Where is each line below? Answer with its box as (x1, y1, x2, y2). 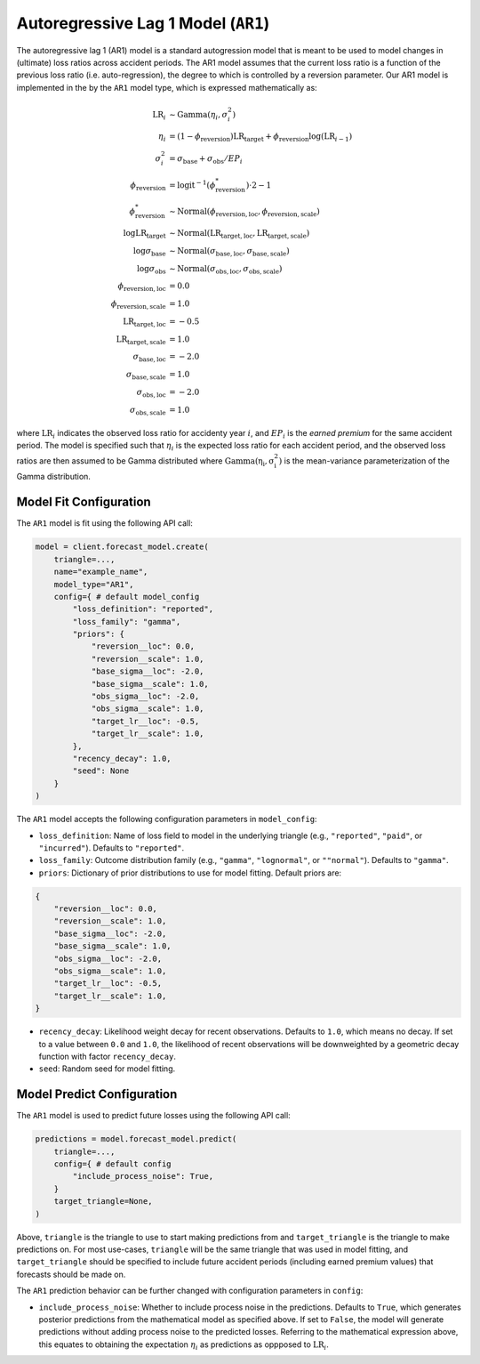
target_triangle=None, (53, 1197, 153, 1207)
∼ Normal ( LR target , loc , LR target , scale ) (169, 228, 310, 240)
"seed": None (72, 766, 130, 776)
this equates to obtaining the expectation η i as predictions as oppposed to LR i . (38, 1339, 329, 1352)
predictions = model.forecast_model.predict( (35, 1134, 237, 1144)
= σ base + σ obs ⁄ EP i (169, 154, 244, 165)
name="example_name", (53, 567, 148, 577)
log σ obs (136, 263, 166, 276)
